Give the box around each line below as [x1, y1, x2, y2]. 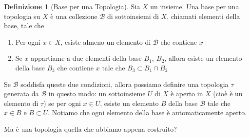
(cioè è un [213, 88, 243, 99]
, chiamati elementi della [167, 11, 240, 21]
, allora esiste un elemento [164, 53, 242, 63]
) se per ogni [43, 98, 81, 108]
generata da [4, 88, 39, 99]
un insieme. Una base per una [150, 1, 239, 11]
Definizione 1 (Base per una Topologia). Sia [4, 1, 140, 11]
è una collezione [50, 11, 97, 21]
